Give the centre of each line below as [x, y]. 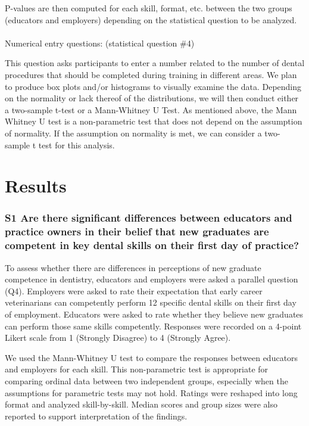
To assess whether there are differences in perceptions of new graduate [133, 267]
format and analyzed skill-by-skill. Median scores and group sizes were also [141, 404]
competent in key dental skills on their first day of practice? [152, 245]
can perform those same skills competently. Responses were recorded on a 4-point [153, 326]
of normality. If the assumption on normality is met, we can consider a [133, 133]
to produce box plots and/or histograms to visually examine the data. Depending [153, 86]
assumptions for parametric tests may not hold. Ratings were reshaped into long [151, 392]
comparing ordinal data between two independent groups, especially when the [146, 380]
